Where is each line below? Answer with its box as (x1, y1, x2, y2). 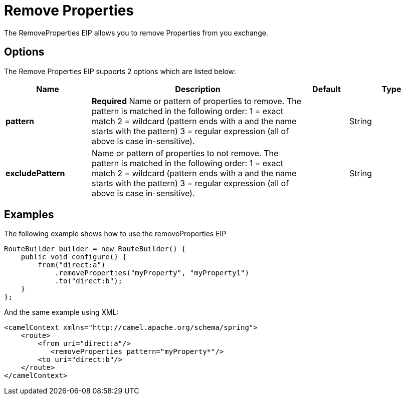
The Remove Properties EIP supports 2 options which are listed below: (4, 67, 236, 76)
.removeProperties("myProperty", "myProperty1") (55, 269, 249, 277)
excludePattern (6, 168, 65, 178)
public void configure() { (21, 253, 127, 261)
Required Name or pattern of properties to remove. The (92, 96, 302, 106)
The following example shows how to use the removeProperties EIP (4, 229, 227, 238)
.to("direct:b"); (55, 277, 123, 285)
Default (312, 84, 341, 94)
